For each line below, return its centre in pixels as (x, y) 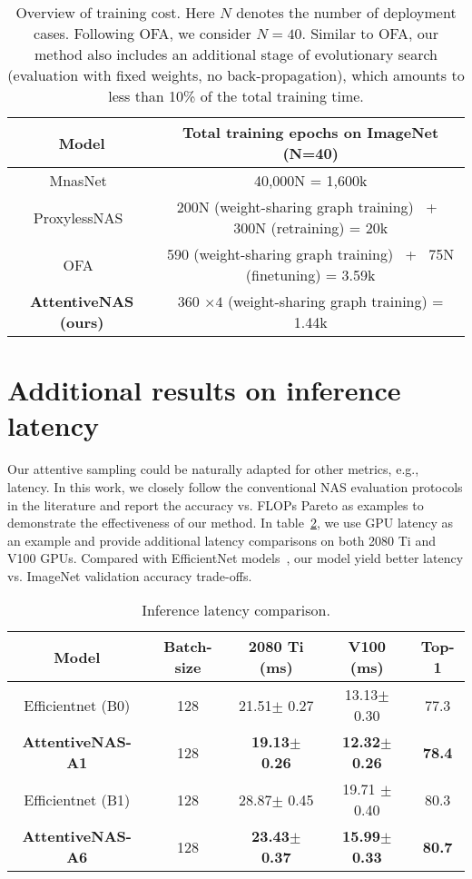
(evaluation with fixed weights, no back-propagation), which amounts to (236, 75)
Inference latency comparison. (236, 610)
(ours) (82, 322)
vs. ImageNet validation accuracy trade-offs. (130, 575)
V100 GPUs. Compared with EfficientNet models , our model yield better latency (236, 558)
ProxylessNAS (78, 217)
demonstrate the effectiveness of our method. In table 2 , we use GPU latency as (231, 523)
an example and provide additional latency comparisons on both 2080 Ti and (221, 540)
